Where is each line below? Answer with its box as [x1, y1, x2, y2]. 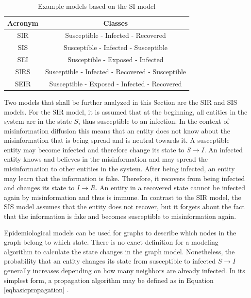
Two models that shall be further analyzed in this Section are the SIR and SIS [4, 97, 237, 107]
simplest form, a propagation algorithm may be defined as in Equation [4, 275, 214, 285]
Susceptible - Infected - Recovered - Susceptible [45, 66, 186, 76]
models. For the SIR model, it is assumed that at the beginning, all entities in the [4, 106, 248, 116]
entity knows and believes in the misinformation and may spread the [4, 154, 208, 164]
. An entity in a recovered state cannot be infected [95, 182, 246, 193]
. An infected [204, 144, 243, 154]
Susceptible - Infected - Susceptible [63, 42, 168, 52]
